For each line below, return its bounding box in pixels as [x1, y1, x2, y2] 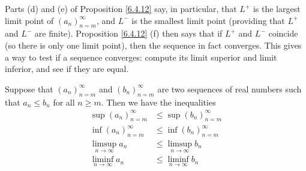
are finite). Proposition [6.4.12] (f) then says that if [34, 27, 223, 40]
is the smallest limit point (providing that [131, 14, 285, 26]
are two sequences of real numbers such [157, 82, 302, 95]
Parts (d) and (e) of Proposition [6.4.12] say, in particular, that [5, 2, 237, 14]
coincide [268, 27, 298, 40]
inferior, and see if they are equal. [5, 62, 129, 75]
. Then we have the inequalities [101, 95, 216, 108]
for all [53, 95, 75, 108]
